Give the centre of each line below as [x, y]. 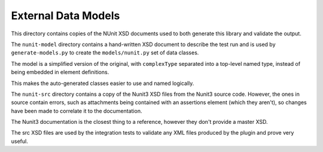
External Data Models [65, 16]
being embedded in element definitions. [60, 72]
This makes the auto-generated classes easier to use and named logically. [103, 83]
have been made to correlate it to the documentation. [77, 111]
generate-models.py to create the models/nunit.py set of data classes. [105, 53]
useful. [19, 141]
